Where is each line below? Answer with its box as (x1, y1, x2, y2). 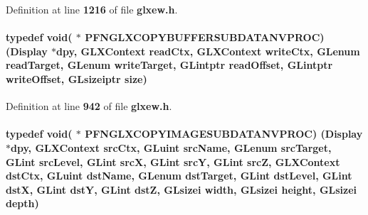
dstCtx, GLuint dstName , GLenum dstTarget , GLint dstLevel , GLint (6, 168, 352, 183)
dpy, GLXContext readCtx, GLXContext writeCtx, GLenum (56, 43, 360, 58)
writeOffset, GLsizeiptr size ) (6, 71, 147, 86)
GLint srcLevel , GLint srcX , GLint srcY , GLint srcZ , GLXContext (6, 154, 340, 169)
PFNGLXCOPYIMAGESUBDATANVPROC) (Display (85, 126, 363, 141)
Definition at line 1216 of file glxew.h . (6, 2, 178, 16)
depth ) (6, 196, 39, 211)
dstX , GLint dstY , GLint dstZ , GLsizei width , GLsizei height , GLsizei (6, 182, 357, 197)
